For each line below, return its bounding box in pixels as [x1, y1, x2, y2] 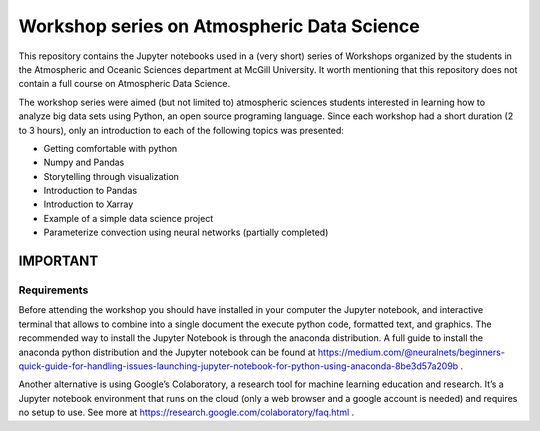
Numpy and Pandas [43, 156, 125, 169]
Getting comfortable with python [43, 142, 178, 154]
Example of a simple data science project [43, 212, 214, 224]
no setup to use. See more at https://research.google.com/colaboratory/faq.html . [18, 406, 355, 419]
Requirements [18, 283, 89, 297]
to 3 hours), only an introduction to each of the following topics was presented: [18, 124, 345, 136]
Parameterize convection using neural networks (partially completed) [43, 226, 329, 239]
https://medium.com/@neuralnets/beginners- [317, 346, 505, 358]
